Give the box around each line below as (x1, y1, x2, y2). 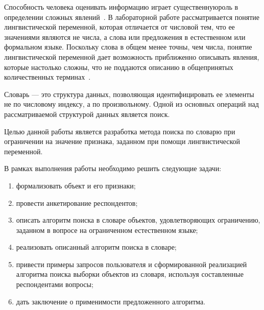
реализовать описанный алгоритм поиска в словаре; (16, 242, 177, 252)
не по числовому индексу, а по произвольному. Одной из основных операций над (4, 99, 259, 109)
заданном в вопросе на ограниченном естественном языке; (16, 224, 198, 235)
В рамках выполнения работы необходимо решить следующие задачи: (4, 163, 222, 174)
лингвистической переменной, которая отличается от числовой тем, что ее (4, 21, 235, 32)
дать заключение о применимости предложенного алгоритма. (16, 296, 206, 306)
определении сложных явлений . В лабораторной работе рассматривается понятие (4, 11, 260, 22)
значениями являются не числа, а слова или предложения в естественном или (4, 31, 246, 42)
